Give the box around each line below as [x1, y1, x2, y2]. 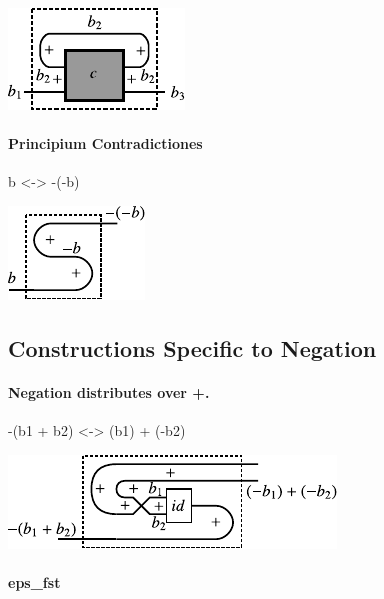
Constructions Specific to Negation [8, 332, 377, 363]
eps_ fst [8, 571, 61, 592]
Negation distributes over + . [8, 381, 210, 402]
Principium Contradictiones [8, 133, 203, 154]
